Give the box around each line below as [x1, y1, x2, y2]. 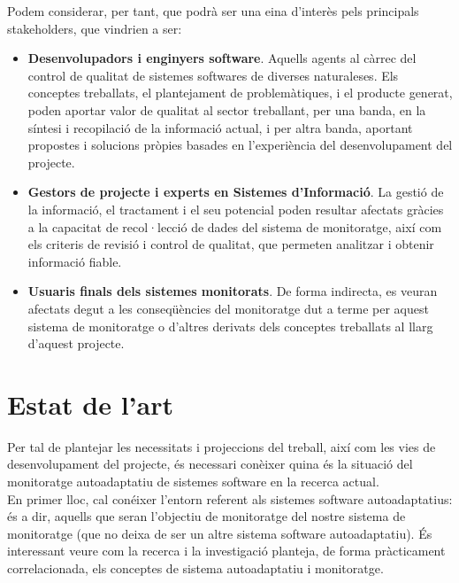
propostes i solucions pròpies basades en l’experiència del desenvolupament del [27, 136, 453, 154]
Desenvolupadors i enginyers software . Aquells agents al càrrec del [27, 49, 417, 67]
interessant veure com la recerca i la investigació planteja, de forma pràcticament [7, 541, 446, 560]
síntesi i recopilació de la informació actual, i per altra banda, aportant [27, 118, 413, 136]
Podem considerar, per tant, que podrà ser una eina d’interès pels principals [7, 2, 419, 19]
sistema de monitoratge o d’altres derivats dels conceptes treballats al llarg [27, 316, 433, 335]
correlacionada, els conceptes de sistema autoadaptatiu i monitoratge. [7, 558, 384, 577]
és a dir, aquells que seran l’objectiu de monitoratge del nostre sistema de [7, 507, 406, 525]
